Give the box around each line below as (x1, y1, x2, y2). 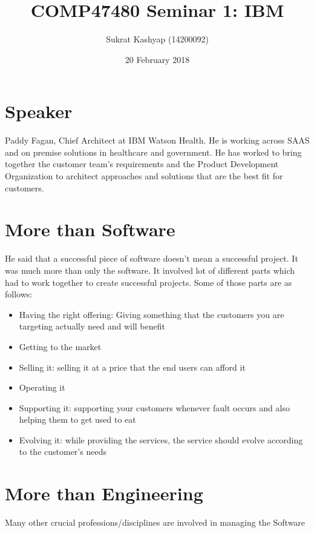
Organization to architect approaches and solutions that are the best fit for (5, 170, 283, 182)
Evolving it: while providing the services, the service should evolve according (19, 433, 303, 446)
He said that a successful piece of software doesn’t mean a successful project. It (5, 252, 298, 265)
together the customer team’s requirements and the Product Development (5, 157, 279, 170)
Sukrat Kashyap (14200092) (106, 33, 209, 45)
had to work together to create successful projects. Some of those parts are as (5, 276, 292, 288)
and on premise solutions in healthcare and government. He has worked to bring (5, 145, 302, 158)
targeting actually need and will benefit (19, 320, 165, 333)
